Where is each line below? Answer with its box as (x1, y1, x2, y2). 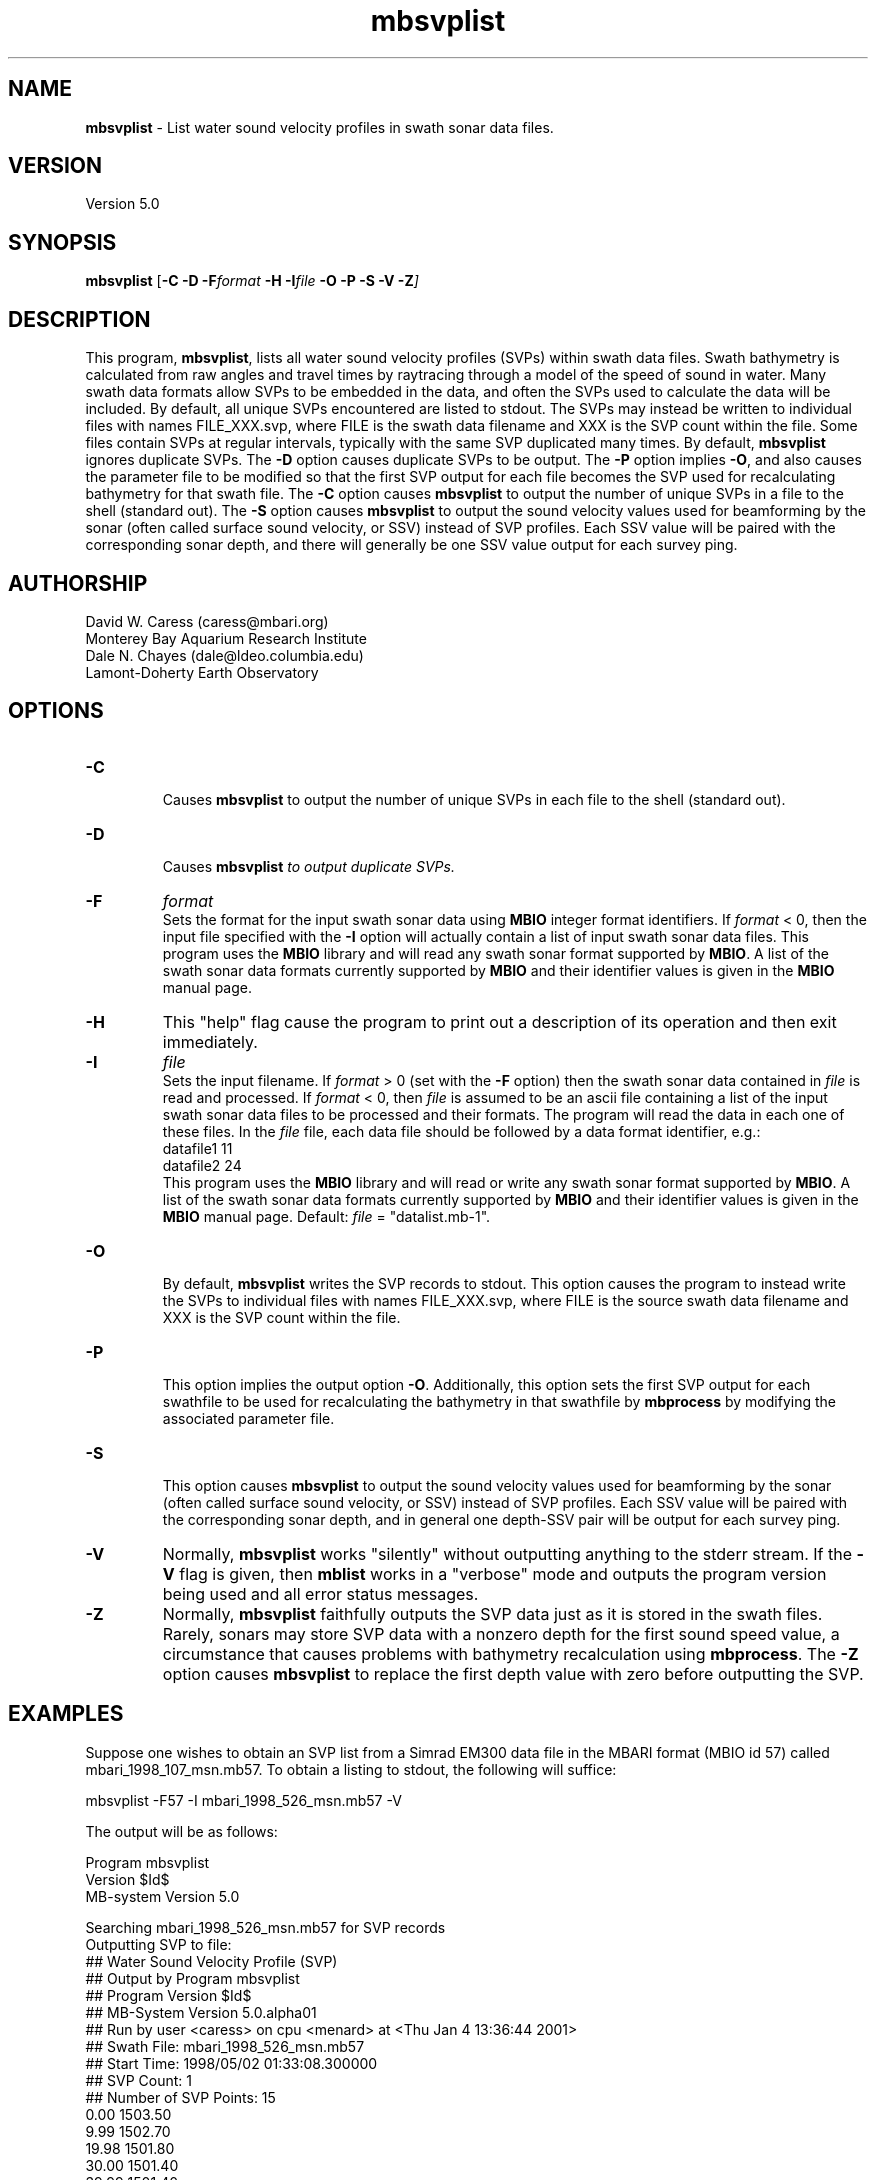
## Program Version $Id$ (85, 1986, 252, 2004)
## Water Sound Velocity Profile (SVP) (85, 1952, 338, 1970)
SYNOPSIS (8, 229, 117, 255)
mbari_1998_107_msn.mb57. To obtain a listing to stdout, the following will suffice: (85, 1760, 617, 1778)
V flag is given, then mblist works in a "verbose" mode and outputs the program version (162, 1563, 827, 1584)
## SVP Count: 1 (85, 2071, 192, 2089)
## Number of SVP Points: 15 (85, 2088, 276, 2106)
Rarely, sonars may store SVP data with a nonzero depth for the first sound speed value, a (162, 1623, 840, 1644)
